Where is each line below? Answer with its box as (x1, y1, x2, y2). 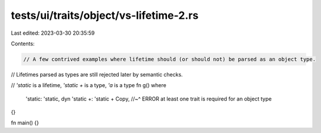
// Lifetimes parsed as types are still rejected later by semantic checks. (11, 71, 183, 78)
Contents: (11, 40, 35, 47)
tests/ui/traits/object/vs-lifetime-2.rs (11, 9, 199, 22)
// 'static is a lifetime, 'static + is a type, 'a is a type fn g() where (11, 82, 166, 89)
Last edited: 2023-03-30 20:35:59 (11, 29, 95, 36)
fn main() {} (11, 119, 40, 127)
